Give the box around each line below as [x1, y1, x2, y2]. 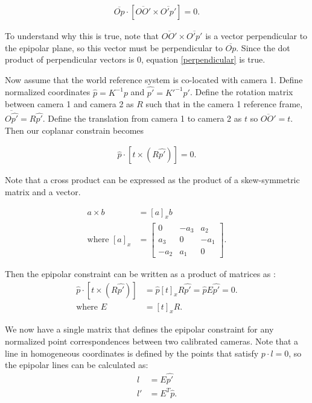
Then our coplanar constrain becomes [5, 123, 144, 136]
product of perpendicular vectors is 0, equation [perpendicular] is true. [5, 53, 266, 66]
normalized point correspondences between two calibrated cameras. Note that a [5, 335, 299, 348]
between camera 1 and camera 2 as [5, 98, 134, 110]
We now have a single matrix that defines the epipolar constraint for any [5, 323, 274, 336]
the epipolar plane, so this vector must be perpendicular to [5, 41, 223, 54]
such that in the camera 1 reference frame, [145, 98, 303, 110]
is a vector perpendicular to [205, 30, 308, 42]
